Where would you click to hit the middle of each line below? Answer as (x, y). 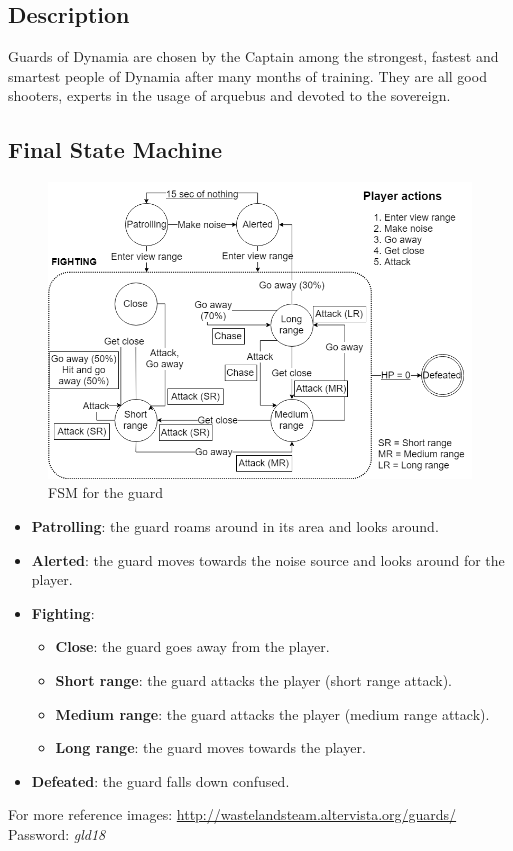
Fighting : (63, 612)
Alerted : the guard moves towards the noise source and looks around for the (268, 559)
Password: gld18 (57, 833)
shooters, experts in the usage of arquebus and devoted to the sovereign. (229, 95)
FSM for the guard (106, 492)
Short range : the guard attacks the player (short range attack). (254, 679)
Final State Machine (115, 149)
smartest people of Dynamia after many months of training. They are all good (247, 75)
